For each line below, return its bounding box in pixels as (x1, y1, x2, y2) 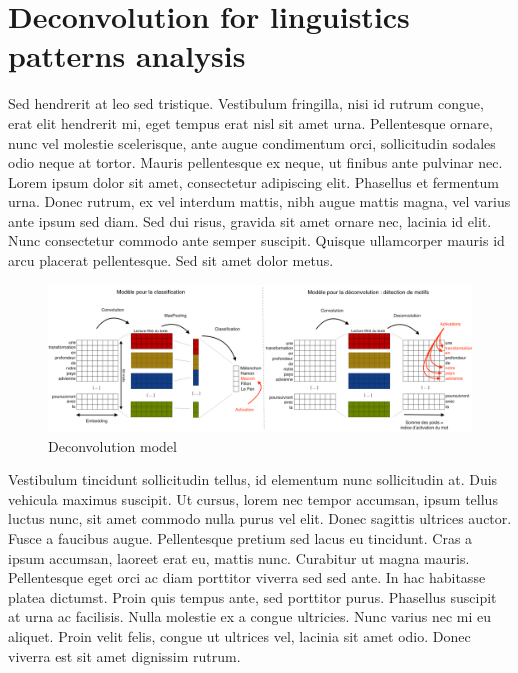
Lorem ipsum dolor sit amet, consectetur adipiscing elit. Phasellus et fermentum (8, 171, 499, 192)
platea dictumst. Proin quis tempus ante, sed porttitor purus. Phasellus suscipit (8, 586, 497, 607)
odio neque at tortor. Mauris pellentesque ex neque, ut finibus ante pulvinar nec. (8, 152, 503, 173)
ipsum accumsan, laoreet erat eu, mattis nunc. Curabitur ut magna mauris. (8, 547, 470, 568)
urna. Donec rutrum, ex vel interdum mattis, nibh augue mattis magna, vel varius (8, 191, 511, 212)
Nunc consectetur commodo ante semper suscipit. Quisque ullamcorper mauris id (8, 230, 505, 251)
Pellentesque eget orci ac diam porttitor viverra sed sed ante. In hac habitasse (8, 567, 486, 588)
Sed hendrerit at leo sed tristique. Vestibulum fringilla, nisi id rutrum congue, (8, 93, 484, 114)
